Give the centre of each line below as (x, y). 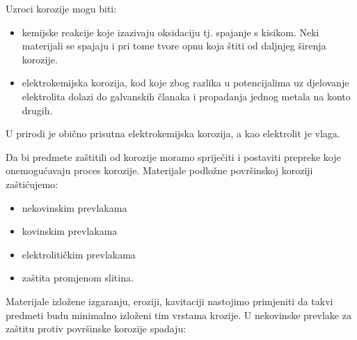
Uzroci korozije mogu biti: (61, 8)
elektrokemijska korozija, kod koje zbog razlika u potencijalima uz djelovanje (185, 83)
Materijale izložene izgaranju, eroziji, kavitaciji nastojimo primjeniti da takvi (169, 301)
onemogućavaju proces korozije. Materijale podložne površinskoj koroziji (159, 170)
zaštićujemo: (32, 184)
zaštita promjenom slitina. (78, 278)
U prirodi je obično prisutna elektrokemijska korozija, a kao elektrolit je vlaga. (173, 133)
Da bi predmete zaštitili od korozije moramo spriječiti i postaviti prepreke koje (173, 156)
